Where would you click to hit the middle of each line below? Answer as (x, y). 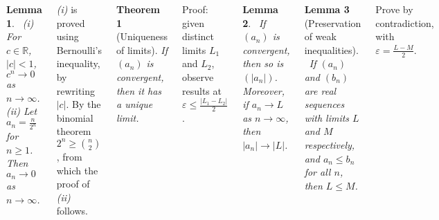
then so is (263, 63)
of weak (320, 36)
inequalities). (331, 49)
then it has (139, 90)
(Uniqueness (142, 36)
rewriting (76, 90)
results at (202, 90)
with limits (327, 117)
